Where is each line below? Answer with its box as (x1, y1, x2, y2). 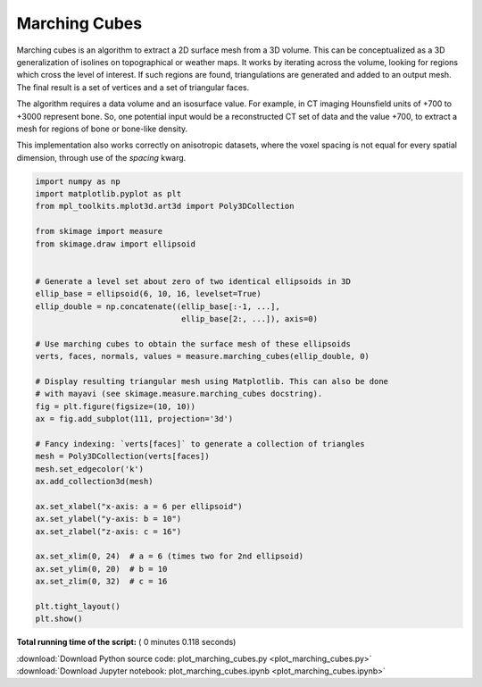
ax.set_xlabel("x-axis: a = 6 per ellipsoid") (35, 501, 243, 511)
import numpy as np (35, 176, 120, 187)
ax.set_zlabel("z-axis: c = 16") (35, 526, 182, 536)
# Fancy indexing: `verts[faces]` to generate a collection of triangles (35, 439, 365, 448)
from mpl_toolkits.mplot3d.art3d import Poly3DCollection (35, 201, 295, 212)
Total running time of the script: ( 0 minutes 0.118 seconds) (16, 637, 237, 648)
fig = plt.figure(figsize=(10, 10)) (35, 401, 196, 411)
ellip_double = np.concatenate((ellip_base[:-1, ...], (35, 301, 280, 312)
